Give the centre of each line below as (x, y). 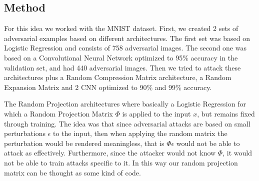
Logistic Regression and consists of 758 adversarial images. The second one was (125, 48)
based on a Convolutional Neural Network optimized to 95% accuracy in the (121, 57)
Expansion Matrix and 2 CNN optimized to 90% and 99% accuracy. (108, 87)
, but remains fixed (226, 113)
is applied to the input (156, 113)
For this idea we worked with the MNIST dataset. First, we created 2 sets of (121, 28)
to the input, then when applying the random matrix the (140, 133)
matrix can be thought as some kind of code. (72, 172)
